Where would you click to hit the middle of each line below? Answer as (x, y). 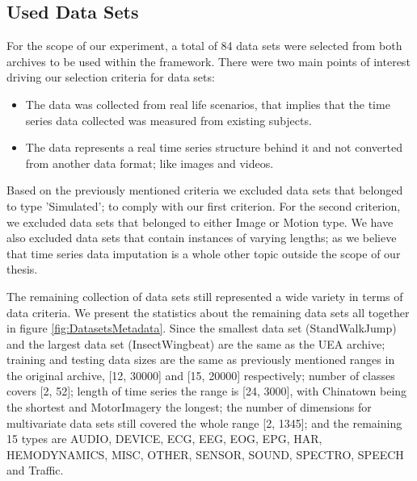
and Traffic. (35, 470)
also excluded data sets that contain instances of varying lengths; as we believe (202, 238)
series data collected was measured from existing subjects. (168, 120)
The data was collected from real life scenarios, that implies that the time (208, 104)
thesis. (22, 269)
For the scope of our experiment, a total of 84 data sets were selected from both (204, 46)
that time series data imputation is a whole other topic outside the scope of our (204, 253)
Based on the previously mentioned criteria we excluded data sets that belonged (205, 190)
